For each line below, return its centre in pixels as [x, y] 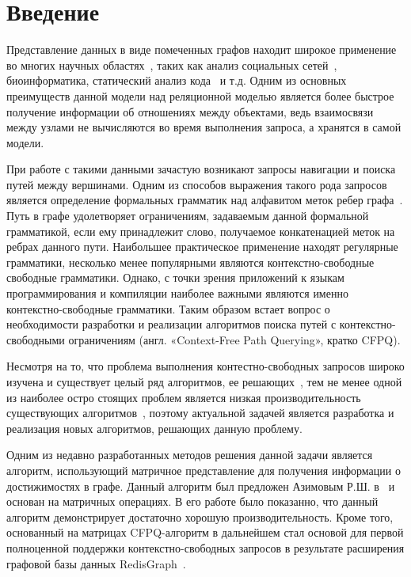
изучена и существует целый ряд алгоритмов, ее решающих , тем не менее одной [204, 382]
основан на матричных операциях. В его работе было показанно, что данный [192, 501]
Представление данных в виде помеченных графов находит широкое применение [202, 49]
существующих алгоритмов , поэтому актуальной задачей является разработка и [200, 413]
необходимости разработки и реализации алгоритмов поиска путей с [171, 324]
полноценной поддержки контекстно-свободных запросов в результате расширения [205, 547]
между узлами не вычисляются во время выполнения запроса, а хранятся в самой [204, 127]
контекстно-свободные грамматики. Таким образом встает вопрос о [168, 308]
